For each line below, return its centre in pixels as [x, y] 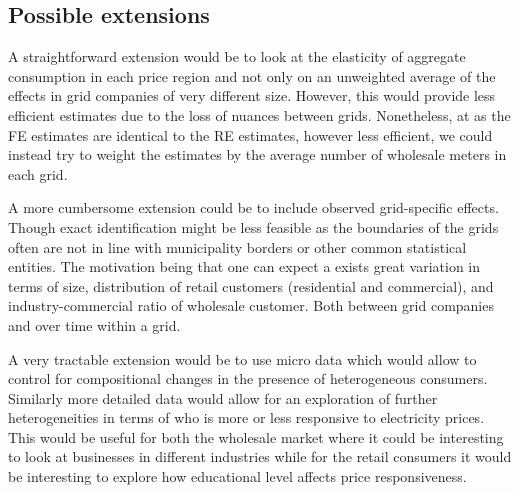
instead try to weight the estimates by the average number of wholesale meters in [257, 154]
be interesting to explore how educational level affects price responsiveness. [237, 476]
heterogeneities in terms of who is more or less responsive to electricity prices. [246, 417]
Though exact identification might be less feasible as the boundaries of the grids [253, 226]
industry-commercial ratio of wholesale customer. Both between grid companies [251, 305]
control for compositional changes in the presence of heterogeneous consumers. [248, 378]
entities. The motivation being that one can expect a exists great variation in [244, 266]
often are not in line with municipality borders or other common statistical [237, 246]
